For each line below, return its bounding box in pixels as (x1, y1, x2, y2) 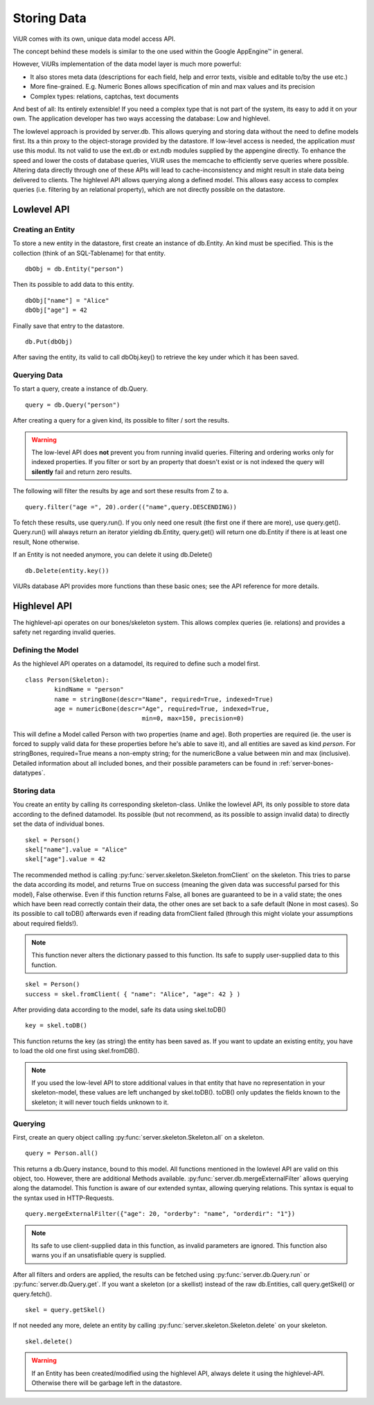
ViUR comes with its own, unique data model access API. (12, 35, 176, 43)
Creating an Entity (12, 224, 75, 234)
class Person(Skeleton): (25, 675, 109, 684)
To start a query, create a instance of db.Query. (12, 385, 148, 393)
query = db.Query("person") (25, 400, 121, 409)
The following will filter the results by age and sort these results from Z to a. (12, 487, 229, 495)
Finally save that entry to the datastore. (12, 321, 125, 330)
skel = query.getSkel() (25, 1306, 106, 1314)
